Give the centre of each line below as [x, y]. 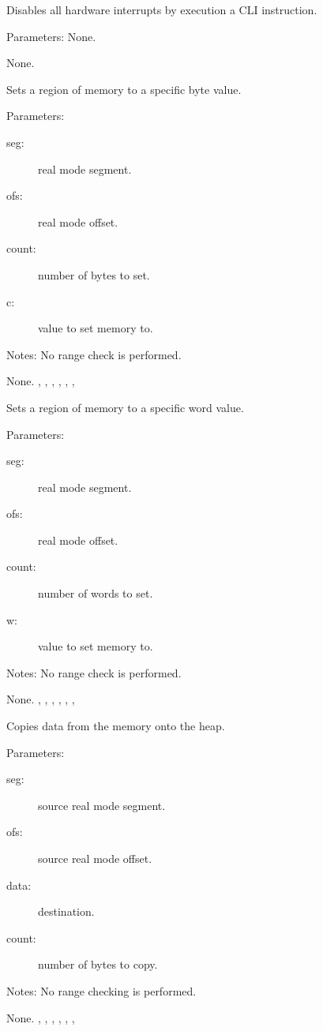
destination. [66, 911]
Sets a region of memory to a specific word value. [125, 407]
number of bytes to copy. [98, 964]
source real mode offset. [95, 858]
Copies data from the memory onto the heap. [116, 726]
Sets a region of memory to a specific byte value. [124, 89]
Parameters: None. [51, 36]
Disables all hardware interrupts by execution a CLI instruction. [162, 9]
